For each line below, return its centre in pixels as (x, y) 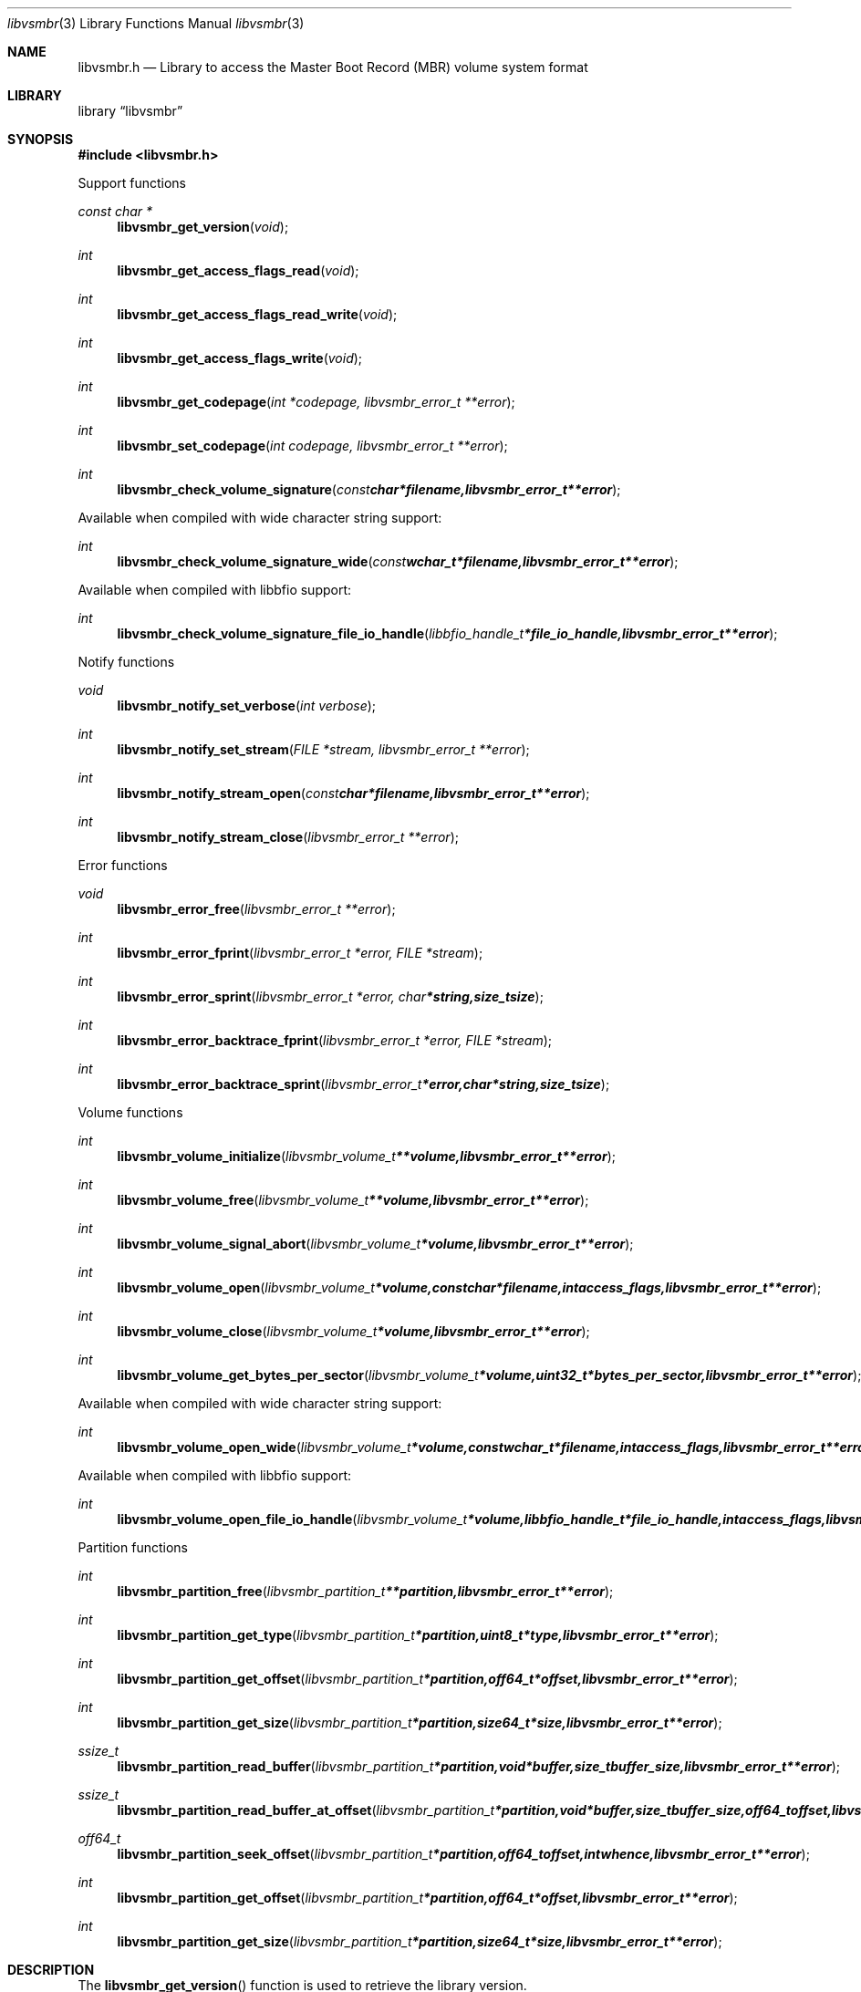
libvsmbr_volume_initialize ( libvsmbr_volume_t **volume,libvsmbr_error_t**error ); (366, 1156)
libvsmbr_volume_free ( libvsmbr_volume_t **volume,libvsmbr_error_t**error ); (353, 1200)
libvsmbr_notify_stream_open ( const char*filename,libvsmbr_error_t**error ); (353, 793)
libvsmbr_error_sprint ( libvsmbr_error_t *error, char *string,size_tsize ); (330, 996)
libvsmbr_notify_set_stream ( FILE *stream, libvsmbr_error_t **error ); (323, 749)
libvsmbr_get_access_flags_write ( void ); (240, 358)
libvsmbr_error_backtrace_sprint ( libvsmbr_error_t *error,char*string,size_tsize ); (363, 1084)
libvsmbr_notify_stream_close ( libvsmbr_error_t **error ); (288, 837)
